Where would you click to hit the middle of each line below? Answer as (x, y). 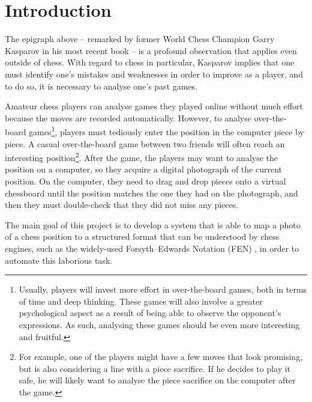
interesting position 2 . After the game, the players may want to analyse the (142, 157)
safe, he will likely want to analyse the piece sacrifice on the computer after (157, 380)
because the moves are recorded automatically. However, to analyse (128, 117)
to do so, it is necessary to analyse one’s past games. (101, 86)
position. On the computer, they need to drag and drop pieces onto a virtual (145, 181)
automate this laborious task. (59, 260)
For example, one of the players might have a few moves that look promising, (161, 357)
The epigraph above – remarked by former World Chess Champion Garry (140, 39)
